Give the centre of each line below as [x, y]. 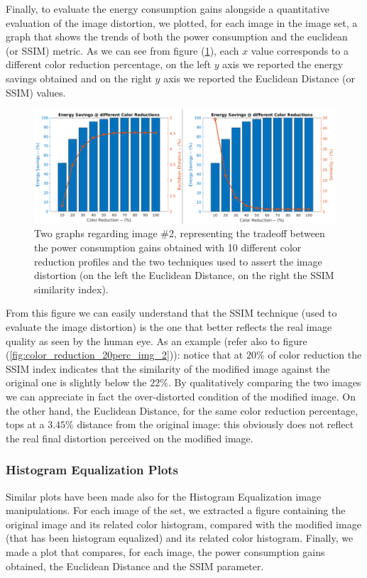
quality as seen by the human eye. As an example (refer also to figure [157, 340]
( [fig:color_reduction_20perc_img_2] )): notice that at [125, 355]
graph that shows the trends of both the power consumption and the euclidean [177, 37]
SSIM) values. [36, 92]
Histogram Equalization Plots [92, 470]
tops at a [25, 424]
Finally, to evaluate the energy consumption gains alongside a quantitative [168, 9]
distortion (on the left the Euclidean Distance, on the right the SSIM [184, 275]
